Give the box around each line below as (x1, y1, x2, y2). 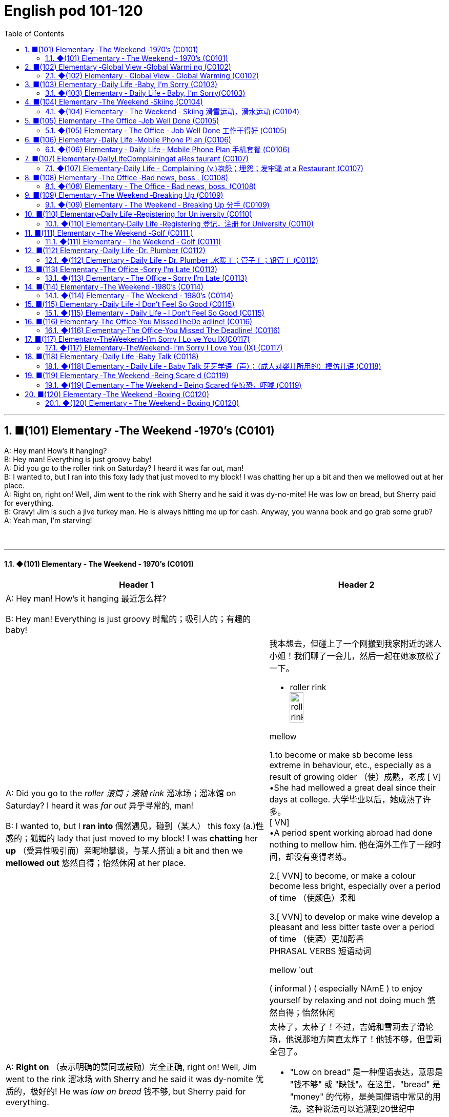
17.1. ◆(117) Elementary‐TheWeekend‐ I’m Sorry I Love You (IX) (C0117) (45, 343, 283, 352)
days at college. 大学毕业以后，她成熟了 (269, 794, 423, 804)
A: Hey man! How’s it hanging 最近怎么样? (6, 593, 167, 604)
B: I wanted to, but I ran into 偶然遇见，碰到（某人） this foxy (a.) (6, 820, 256, 831)
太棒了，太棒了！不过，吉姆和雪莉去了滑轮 (269, 1021, 434, 1032)
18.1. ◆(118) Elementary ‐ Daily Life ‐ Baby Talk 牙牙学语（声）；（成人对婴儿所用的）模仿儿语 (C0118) (45, 361, 381, 370)
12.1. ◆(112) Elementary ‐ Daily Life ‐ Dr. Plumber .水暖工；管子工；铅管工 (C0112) (45, 255, 319, 264)
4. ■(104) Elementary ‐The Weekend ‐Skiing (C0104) (25, 97, 203, 106)
